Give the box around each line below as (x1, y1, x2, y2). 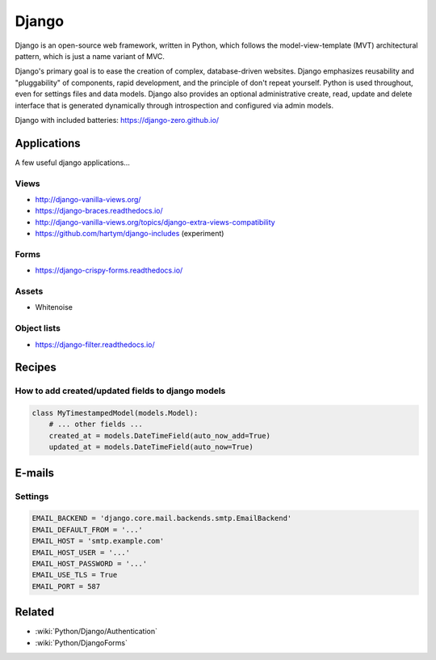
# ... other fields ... (48, 420, 143, 429)
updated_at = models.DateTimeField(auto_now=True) (48, 442, 254, 452)
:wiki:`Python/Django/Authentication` (35, 627, 157, 637)
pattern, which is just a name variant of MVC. (15, 51, 166, 61)
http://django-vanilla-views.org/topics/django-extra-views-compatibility (35, 217, 275, 226)
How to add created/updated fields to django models (15, 385, 226, 396)
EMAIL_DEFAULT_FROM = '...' (31, 525, 143, 534)
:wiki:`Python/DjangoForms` (35, 637, 128, 647)
